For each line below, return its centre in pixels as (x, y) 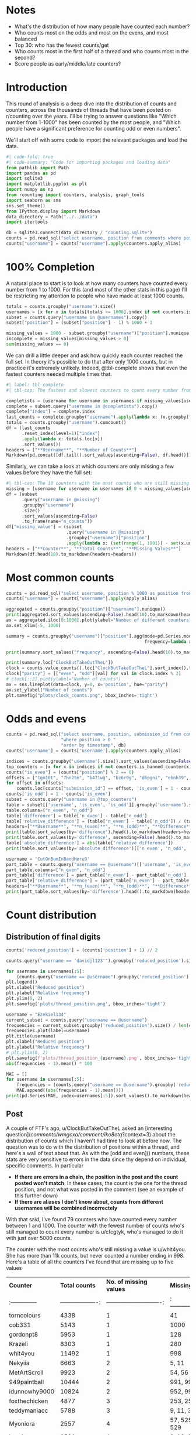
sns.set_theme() (26, 206)
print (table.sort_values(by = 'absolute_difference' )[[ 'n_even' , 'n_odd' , (96, 848)
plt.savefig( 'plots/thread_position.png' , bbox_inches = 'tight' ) (86, 1004)
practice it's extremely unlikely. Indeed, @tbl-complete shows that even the (97, 368)
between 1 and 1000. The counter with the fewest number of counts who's (95, 1225)
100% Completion (50, 267)
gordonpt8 (24, 1334)
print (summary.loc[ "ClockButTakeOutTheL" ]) (60, 663)
